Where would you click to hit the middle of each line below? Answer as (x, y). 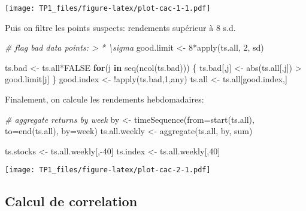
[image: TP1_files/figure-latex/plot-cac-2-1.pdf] (108, 170)
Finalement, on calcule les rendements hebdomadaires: (104, 99)
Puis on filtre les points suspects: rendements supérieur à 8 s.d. (120, 27)
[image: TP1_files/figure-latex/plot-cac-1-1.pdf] (108, 8)
